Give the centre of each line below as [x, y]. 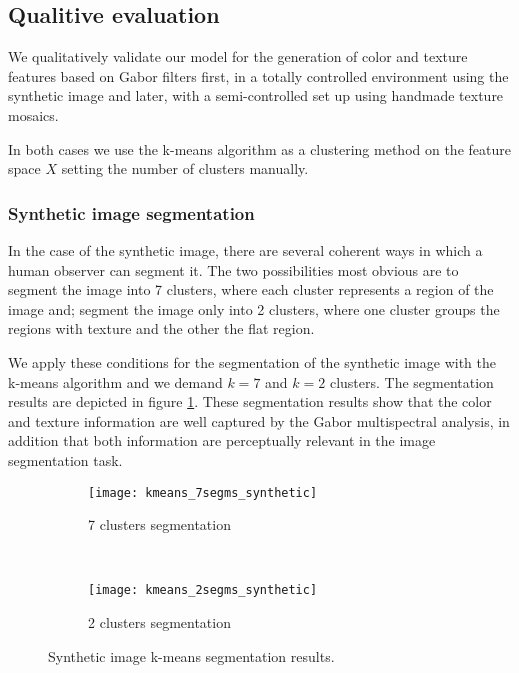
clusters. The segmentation [411, 381]
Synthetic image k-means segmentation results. [191, 655]
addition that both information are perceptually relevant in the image [222, 440]
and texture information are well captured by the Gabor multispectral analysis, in [259, 420]
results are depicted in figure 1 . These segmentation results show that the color [250, 401]
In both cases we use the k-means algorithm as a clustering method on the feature [259, 148]
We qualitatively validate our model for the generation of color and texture [238, 56]
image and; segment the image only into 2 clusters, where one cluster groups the [254, 308]
